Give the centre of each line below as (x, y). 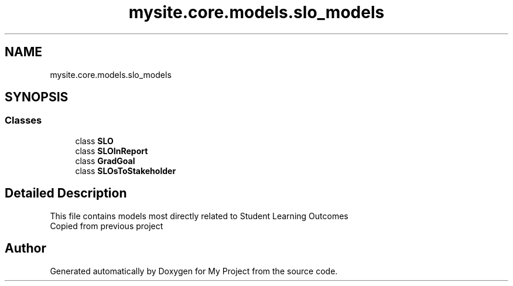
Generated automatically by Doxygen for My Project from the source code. (194, 271)
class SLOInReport (112, 151)
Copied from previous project (107, 226)
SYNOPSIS (37, 97)
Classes (23, 120)
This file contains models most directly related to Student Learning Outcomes (199, 216)
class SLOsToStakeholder (126, 171)
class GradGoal (105, 161)
